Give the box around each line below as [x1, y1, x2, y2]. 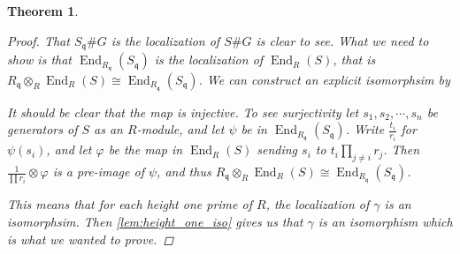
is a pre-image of [52, 162, 144, 181]
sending [257, 140, 298, 159]
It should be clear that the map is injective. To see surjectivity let [7, 102, 359, 121]
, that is [333, 50, 376, 69]
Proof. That [7, 31, 70, 49]
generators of [7, 120, 78, 138]
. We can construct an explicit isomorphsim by [198, 70, 450, 88]
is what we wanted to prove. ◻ [7, 229, 174, 248]
